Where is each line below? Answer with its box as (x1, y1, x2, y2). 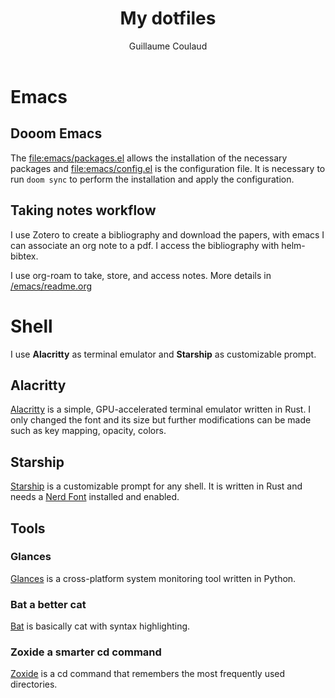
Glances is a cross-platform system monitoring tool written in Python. (10, 572, 297, 584)
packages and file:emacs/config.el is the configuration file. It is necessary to (10, 162, 326, 174)
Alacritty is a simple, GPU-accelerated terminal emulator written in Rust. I (10, 403, 312, 416)
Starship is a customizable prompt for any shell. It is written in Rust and (10, 480, 303, 492)
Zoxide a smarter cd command (10, 645, 162, 659)
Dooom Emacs (10, 125, 103, 142)
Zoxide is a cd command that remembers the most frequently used (10, 668, 286, 680)
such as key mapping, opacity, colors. (10, 425, 167, 437)
